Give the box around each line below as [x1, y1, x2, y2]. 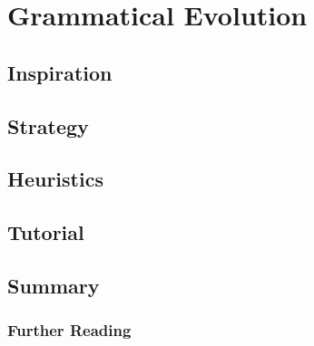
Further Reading [7, 319, 132, 341]
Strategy [7, 111, 89, 139]
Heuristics [7, 165, 103, 193]
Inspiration [7, 58, 113, 86]
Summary [7, 271, 100, 299]
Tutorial [7, 218, 84, 246]
